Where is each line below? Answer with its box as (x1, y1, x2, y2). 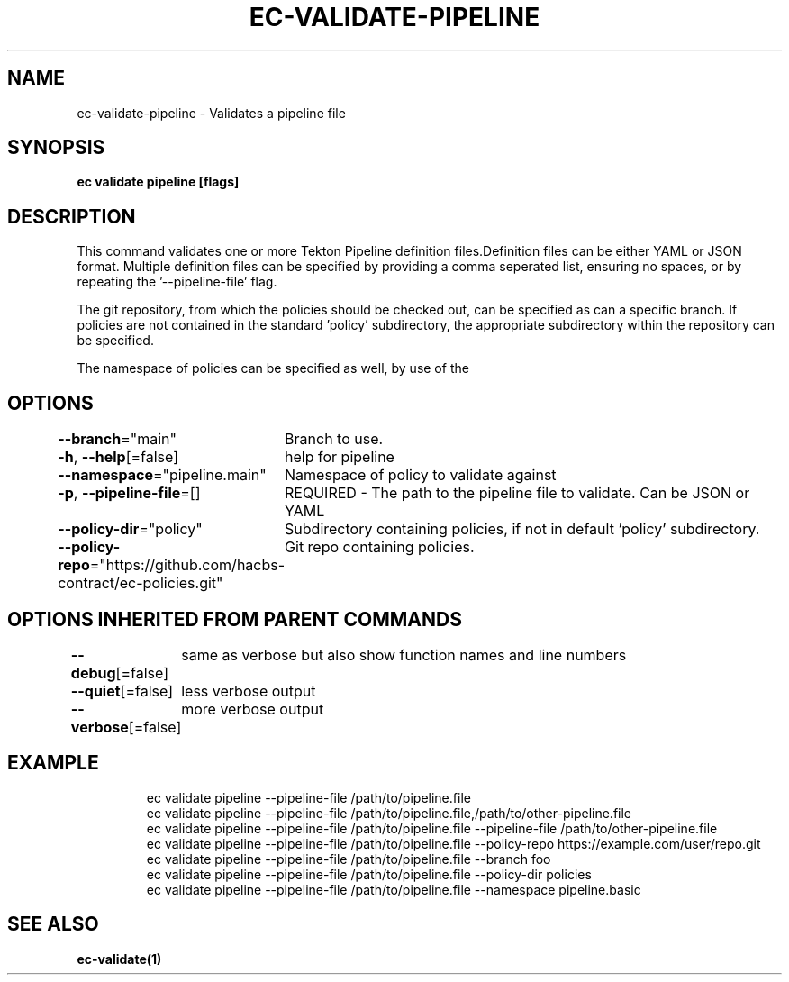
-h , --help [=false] (58, 448, 179, 467)
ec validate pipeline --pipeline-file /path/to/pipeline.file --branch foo (146, 850, 551, 867)
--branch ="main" (58, 430, 177, 449)
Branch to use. (285, 430, 384, 449)
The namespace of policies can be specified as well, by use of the (77, 360, 469, 377)
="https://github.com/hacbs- (89, 556, 286, 575)
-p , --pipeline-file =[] (58, 484, 201, 503)
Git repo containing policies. (285, 538, 475, 557)
